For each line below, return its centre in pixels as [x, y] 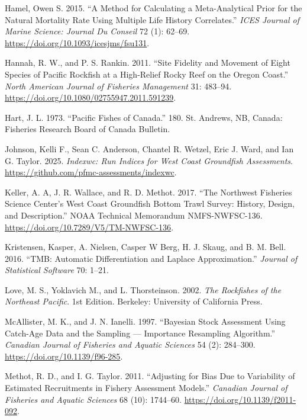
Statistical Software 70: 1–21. [57, 270]
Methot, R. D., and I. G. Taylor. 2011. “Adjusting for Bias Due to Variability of [150, 376]
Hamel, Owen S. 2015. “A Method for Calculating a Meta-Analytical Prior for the [153, 8]
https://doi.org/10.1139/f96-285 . [64, 356]
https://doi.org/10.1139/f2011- [240, 399]
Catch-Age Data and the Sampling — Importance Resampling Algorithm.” [140, 333]
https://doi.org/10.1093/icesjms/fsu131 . [77, 42]
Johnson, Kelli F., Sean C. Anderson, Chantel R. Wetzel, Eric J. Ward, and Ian [149, 148]
